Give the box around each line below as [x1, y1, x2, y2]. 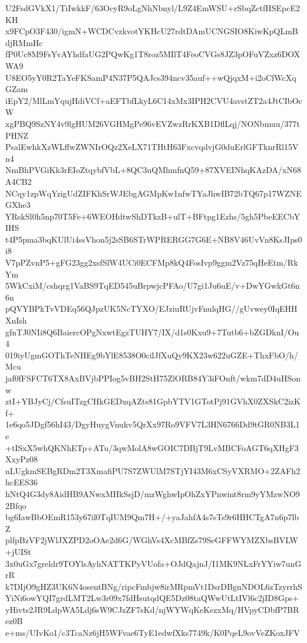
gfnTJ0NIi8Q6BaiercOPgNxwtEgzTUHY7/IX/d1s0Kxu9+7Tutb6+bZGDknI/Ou [5, 325, 299, 338]
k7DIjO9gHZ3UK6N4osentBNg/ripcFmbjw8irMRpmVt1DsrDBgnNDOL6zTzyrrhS [5, 580, 302, 592]
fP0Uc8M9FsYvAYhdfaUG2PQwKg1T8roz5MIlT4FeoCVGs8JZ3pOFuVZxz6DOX [5, 48, 301, 60]
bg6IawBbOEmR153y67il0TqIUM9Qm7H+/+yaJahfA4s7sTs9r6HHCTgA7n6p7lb [5, 511, 299, 523]
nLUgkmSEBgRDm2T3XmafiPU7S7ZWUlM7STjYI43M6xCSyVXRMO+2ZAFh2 [5, 464, 301, 476]
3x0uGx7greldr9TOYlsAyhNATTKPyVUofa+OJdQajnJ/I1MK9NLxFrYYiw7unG [5, 557, 302, 569]
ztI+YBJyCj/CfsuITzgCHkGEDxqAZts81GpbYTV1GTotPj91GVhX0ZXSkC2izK [5, 395, 301, 407]
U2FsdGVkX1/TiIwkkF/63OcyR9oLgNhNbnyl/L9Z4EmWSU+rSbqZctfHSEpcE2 [5, 2, 301, 14]
